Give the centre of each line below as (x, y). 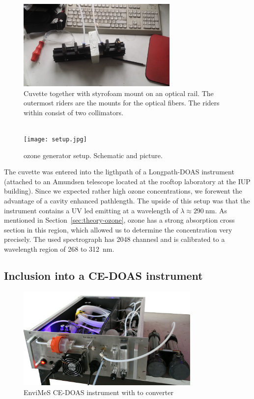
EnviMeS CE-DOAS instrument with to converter (99, 392)
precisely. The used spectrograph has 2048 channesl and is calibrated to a (114, 239)
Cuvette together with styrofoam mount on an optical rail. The (119, 93)
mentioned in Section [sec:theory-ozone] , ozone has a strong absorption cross (119, 220)
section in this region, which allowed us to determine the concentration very (118, 229)
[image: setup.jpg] (55, 139)
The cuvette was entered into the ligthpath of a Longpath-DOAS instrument (119, 172)
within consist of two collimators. (73, 112)
